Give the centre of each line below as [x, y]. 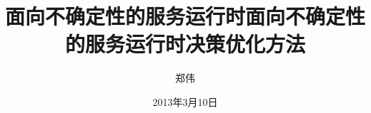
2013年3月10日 [185, 101]
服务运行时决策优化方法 [195, 44]
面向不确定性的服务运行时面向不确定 [175, 16]
